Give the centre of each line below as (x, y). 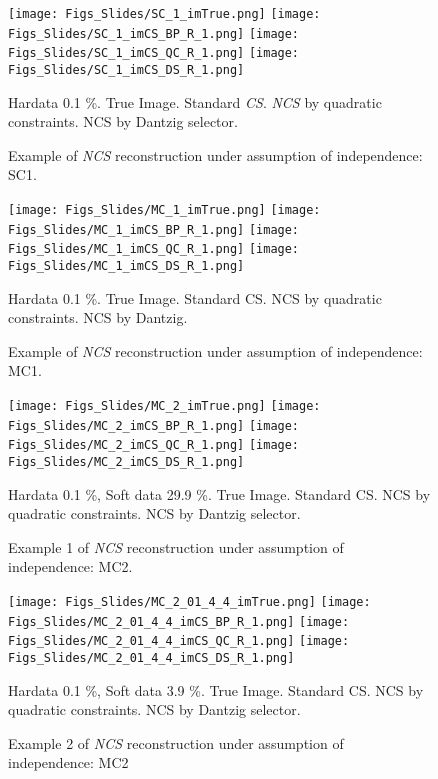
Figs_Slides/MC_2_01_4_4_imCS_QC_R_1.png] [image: (179, 641)
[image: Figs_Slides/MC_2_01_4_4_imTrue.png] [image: (189, 602)
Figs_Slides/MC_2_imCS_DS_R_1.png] (126, 461)
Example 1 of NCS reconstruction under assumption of (176, 546)
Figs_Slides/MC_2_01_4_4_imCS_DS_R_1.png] (151, 657)
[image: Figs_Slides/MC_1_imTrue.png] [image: (164, 210)
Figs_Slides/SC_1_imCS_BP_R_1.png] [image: (154, 33)
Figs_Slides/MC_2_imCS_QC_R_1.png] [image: (154, 445)
